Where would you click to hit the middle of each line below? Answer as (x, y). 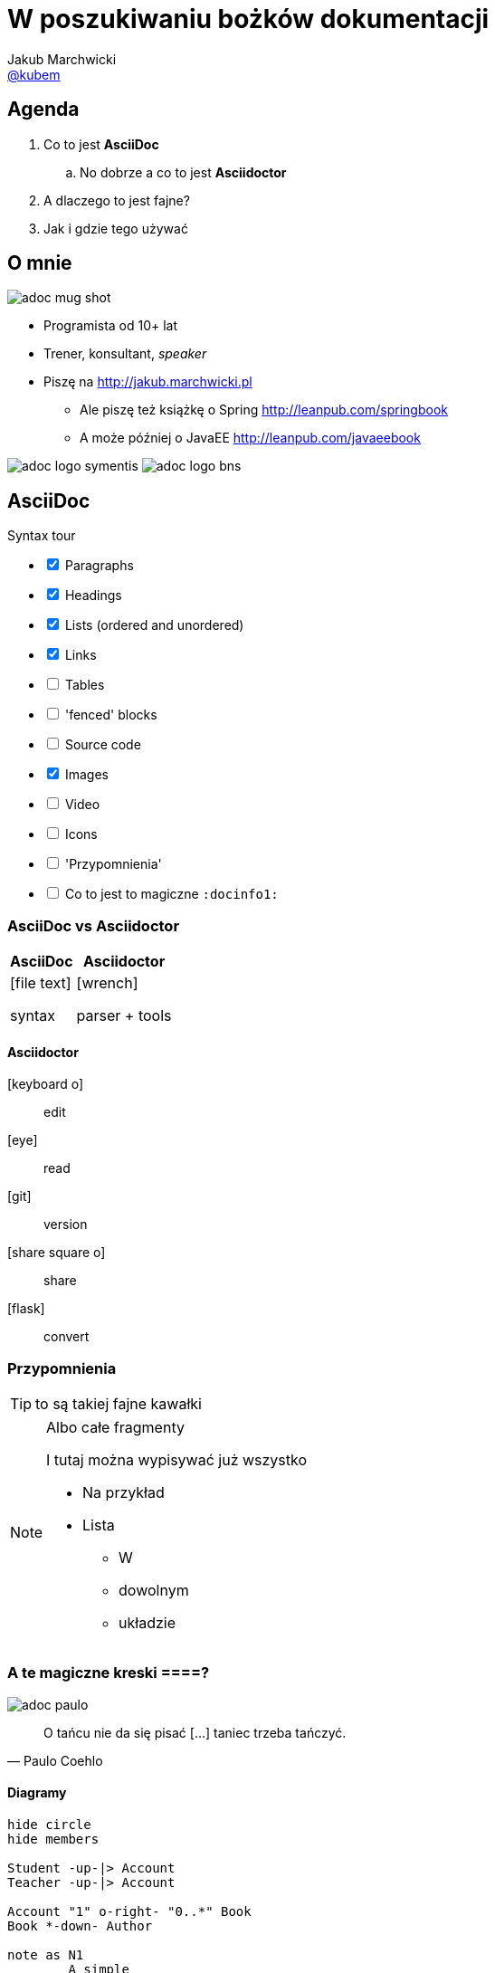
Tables (85, 685)
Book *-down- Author (80, 1925)
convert (67, 1337)
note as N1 (46, 1954)
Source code (103, 745)
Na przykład (124, 1492)
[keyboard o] (46, 1084)
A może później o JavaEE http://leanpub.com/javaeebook (250, 438)
